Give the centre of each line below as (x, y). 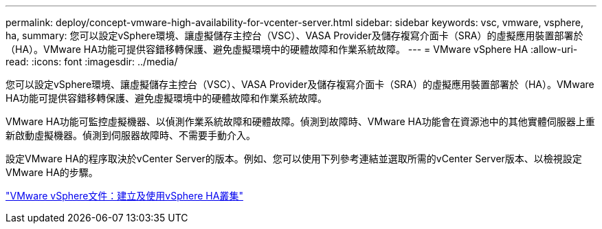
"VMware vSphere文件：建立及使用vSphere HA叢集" (124, 196)
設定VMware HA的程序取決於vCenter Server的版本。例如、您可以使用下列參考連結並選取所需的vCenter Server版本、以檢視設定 (294, 159)
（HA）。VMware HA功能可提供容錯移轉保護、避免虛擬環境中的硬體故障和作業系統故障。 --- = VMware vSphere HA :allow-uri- (292, 49)
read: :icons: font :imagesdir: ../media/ (92, 62)
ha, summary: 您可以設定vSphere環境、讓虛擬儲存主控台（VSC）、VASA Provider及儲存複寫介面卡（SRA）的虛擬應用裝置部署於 (294, 35)
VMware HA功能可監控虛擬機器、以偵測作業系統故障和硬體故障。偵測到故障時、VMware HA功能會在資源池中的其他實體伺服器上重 (300, 121)
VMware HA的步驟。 (52, 172)
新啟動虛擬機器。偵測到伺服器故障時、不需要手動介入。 (131, 135)
